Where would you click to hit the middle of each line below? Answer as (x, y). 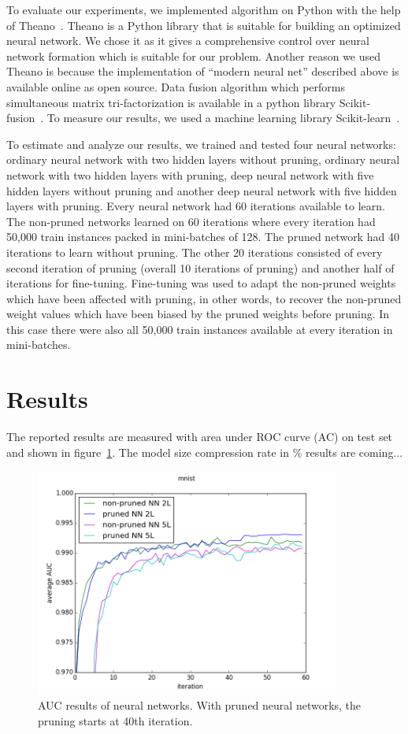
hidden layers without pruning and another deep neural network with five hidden (202, 190)
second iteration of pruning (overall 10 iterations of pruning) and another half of (200, 267)
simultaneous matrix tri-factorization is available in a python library (171, 102)
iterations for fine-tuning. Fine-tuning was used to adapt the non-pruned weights (201, 283)
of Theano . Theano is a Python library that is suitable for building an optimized (204, 25)
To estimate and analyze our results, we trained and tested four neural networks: (201, 144)
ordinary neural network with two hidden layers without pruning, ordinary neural (203, 159)
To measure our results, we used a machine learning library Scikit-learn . (223, 118)
